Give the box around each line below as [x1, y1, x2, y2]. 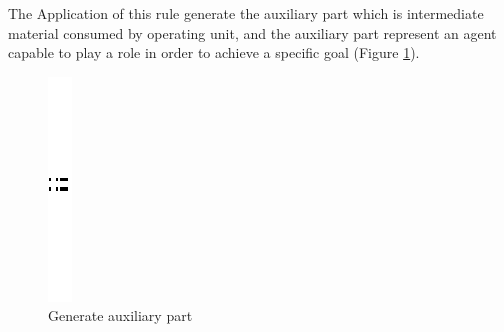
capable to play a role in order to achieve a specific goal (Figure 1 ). [8, 42, 420, 63]
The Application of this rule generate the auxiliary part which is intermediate [8, 3, 484, 23]
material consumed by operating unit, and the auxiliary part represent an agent [8, 22, 497, 43]
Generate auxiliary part [48, 305, 193, 326]
